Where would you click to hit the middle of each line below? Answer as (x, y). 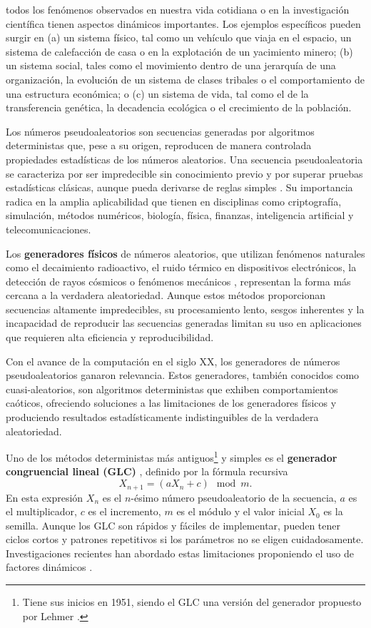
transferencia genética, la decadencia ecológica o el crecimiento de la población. (179, 107)
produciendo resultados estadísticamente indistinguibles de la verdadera (162, 417)
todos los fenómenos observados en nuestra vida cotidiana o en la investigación (178, 9)
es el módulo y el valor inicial (240, 511)
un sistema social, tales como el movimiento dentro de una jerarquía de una (171, 65)
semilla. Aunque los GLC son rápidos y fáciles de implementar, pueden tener (173, 525)
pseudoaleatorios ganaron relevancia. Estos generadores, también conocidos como (183, 375)
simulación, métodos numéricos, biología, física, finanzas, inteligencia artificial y (180, 215)
